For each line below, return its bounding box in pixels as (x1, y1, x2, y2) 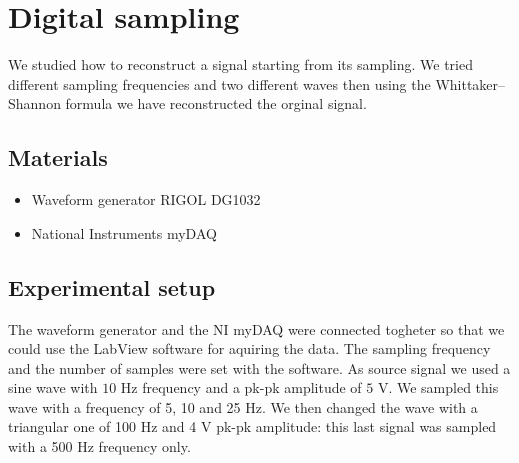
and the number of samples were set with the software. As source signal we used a (8, 357, 511, 378)
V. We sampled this (377, 377, 499, 398)
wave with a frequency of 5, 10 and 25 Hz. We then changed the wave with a (8, 396, 478, 417)
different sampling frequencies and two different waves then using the (8, 73, 431, 94)
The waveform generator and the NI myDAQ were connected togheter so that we (8, 318, 505, 339)
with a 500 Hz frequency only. (8, 436, 191, 457)
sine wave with (8, 377, 98, 398)
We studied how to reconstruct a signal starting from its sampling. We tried (8, 54, 473, 75)
